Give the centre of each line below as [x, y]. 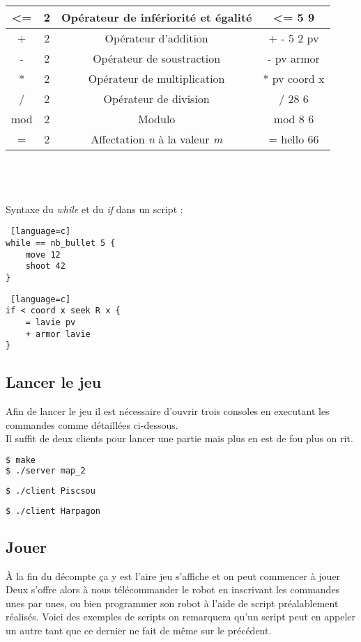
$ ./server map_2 [46, 470]
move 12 [43, 255]
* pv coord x [294, 78]
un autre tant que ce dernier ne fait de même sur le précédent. [139, 630]
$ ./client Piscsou [51, 491]
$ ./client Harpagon [53, 511]
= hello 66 [294, 139]
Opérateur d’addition [156, 38]
